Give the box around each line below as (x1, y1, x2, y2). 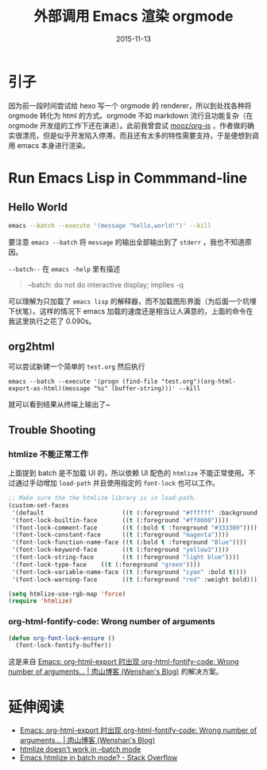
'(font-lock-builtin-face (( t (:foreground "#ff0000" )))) (11, 516, 229, 524)
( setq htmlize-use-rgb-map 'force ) (8, 590, 126, 598)
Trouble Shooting (8, 423, 96, 436)
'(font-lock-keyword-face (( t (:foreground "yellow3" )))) (11, 546, 229, 554)
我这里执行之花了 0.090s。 (8, 316, 96, 326)
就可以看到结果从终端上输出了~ (8, 400, 111, 409)
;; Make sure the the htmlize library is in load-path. (8, 494, 197, 502)
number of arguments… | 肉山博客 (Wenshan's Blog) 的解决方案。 (8, 666, 223, 677)
